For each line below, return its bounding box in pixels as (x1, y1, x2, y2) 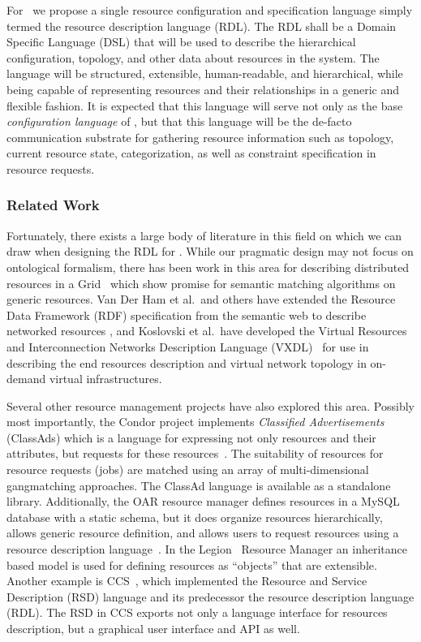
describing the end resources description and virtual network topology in (6, 354, 367, 371)
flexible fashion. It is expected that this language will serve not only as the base (6, 97, 403, 114)
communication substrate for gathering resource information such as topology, (6, 128, 394, 145)
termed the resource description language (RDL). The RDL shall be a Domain (6, 17, 397, 34)
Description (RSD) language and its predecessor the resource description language (6, 588, 415, 605)
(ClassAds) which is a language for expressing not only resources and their (6, 429, 376, 446)
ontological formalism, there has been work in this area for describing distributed (6, 258, 410, 275)
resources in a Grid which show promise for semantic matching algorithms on (6, 274, 396, 291)
